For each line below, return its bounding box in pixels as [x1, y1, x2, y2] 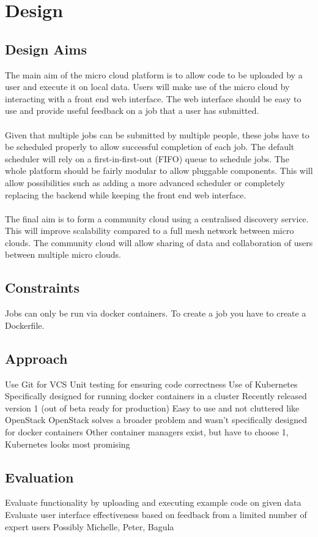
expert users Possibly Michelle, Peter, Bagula [5, 520, 174, 533]
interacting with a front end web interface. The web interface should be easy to [5, 92, 301, 105]
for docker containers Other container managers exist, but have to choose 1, [5, 426, 289, 438]
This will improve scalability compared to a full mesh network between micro [5, 224, 294, 237]
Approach [5, 348, 68, 367]
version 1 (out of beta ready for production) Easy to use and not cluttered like [5, 401, 300, 414]
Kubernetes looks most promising [5, 437, 130, 450]
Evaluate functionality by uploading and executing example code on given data [5, 496, 301, 509]
